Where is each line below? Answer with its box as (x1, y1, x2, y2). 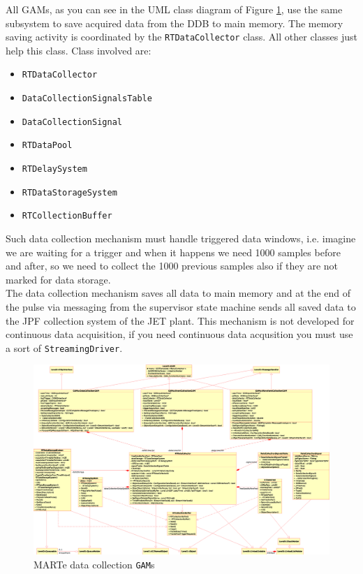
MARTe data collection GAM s (34, 557, 155, 572)
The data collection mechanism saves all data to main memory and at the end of (6, 286, 351, 300)
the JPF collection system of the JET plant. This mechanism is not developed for (6, 313, 355, 328)
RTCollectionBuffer (22, 211, 112, 221)
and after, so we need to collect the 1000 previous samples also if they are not (6, 258, 339, 273)
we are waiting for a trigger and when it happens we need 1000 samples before (6, 244, 341, 259)
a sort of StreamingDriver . (6, 340, 123, 355)
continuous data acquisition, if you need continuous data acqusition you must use (6, 327, 353, 341)
